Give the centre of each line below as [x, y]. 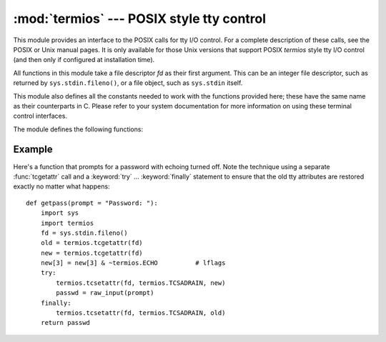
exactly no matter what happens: [61, 186]
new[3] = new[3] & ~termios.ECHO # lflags [133, 263]
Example [33, 150]
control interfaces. [40, 116]
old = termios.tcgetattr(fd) [91, 243]
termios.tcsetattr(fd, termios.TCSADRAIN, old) [141, 313]
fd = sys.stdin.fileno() [84, 233]
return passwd [65, 323]
